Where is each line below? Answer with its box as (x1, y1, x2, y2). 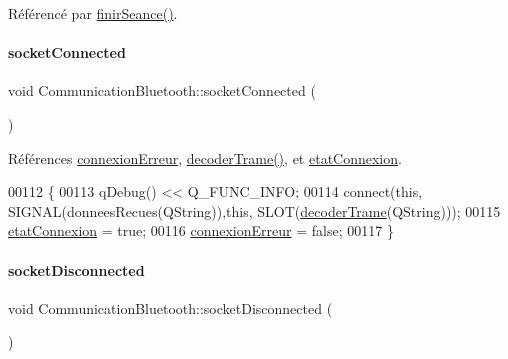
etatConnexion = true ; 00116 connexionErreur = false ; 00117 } (8, 220, 394, 241)
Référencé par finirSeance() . (8, 3, 178, 23)
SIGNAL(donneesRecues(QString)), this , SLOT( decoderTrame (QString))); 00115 (8, 200, 501, 221)
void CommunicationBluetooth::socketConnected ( (8, 80, 316, 101)
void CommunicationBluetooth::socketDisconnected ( (8, 297, 333, 318)
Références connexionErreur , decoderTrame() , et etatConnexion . (8, 147, 402, 168)
